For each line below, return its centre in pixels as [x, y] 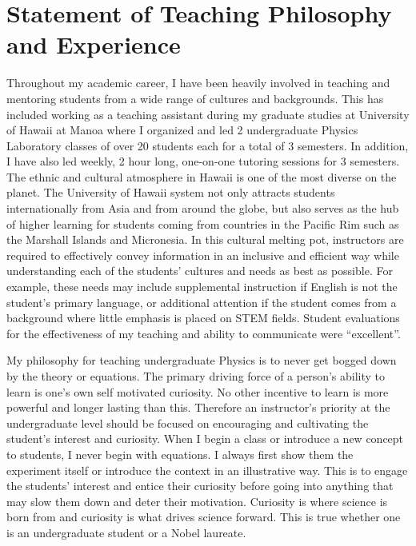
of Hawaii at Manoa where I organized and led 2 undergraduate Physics [182, 130]
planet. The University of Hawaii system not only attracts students [171, 192]
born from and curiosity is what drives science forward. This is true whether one [204, 517]
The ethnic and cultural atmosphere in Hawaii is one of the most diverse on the [202, 176]
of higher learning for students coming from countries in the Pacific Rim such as [203, 223]
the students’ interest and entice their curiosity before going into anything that [200, 486]
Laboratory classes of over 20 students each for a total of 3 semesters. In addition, [208, 145]
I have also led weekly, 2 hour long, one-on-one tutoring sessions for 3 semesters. [203, 161]
